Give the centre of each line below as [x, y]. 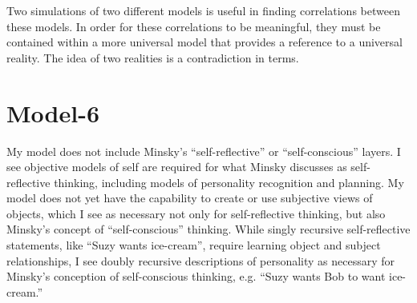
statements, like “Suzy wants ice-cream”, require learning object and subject [194, 245]
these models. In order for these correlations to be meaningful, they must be [194, 26]
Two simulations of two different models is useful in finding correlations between [203, 10]
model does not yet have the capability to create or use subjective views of [190, 198]
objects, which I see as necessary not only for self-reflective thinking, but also [196, 213]
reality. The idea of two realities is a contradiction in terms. [153, 57]
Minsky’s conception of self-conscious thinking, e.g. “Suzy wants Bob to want [196, 276]
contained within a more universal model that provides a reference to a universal [204, 42]
